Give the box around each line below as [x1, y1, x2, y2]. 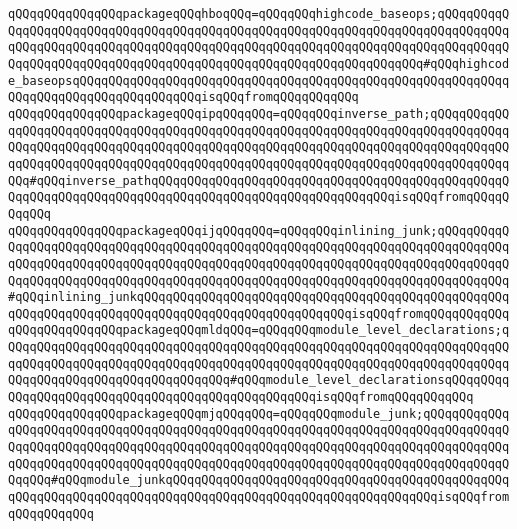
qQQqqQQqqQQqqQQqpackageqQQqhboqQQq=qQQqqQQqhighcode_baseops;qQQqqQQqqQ [8, 7, 510, 21]
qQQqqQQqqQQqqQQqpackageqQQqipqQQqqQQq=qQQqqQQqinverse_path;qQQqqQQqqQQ [8, 106, 510, 121]
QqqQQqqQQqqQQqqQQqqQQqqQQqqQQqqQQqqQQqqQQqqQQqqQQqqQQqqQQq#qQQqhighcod [8, 56, 510, 71]
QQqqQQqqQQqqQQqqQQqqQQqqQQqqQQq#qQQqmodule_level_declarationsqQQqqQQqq [8, 373, 510, 388]
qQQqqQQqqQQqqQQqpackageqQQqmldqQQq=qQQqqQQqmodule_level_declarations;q [8, 323, 510, 338]
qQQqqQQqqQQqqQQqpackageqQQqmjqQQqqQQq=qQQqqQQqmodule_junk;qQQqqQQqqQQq [8, 406, 510, 421]
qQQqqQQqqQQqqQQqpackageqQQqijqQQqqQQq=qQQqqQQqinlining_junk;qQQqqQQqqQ [8, 223, 510, 238]
